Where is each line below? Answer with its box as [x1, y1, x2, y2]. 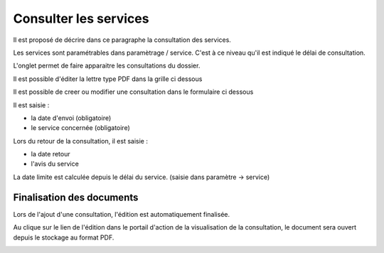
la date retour [31, 150, 70, 158]
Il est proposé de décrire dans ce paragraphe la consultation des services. [13, 36, 231, 44]
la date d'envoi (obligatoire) [31, 114, 112, 122]
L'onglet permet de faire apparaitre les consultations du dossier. [13, 61, 201, 70]
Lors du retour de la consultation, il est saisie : [13, 136, 149, 145]
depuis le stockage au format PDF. [13, 233, 114, 242]
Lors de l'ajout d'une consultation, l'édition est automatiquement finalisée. [13, 210, 230, 218]
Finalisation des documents [13, 191, 139, 203]
